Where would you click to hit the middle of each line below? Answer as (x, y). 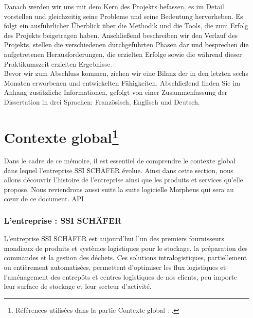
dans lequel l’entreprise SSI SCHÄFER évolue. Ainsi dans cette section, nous (119, 170)
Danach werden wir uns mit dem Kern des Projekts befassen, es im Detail (114, 6)
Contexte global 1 (61, 136)
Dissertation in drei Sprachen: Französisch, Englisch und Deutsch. (102, 101)
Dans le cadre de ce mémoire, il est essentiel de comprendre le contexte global (120, 160)
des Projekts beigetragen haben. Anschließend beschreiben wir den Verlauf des (121, 35)
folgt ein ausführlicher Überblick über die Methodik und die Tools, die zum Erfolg (126, 26)
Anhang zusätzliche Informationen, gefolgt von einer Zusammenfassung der (116, 92)
